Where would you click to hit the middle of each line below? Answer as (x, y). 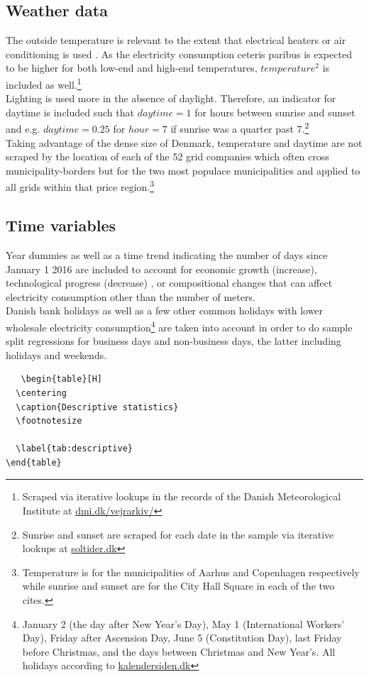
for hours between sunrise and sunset (275, 112)
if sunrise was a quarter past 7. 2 (240, 128)
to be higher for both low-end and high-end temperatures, (132, 68)
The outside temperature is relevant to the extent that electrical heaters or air (176, 40)
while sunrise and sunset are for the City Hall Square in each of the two (178, 586)
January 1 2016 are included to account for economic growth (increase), (161, 269)
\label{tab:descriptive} (74, 449)
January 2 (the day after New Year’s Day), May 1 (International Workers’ (183, 623)
